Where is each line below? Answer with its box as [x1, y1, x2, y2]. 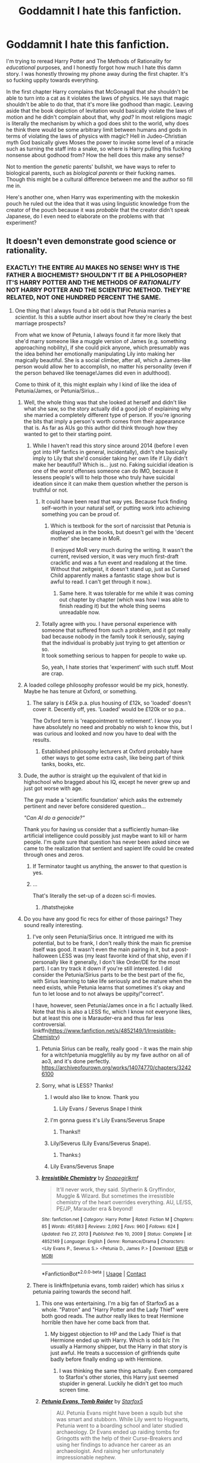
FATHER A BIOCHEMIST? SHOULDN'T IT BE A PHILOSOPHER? [6, 271, 187, 279]
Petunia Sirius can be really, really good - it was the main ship [41, 1045, 193, 1052]
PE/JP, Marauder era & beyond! [56, 1205, 133, 1212]
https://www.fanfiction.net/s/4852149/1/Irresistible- [49, 1027, 176, 1034]
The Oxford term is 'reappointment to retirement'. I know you [32, 717, 182, 724]
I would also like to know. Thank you [50, 1093, 139, 1100]
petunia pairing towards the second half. [32, 1288, 132, 1295]
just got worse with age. [23, 785, 83, 792]
